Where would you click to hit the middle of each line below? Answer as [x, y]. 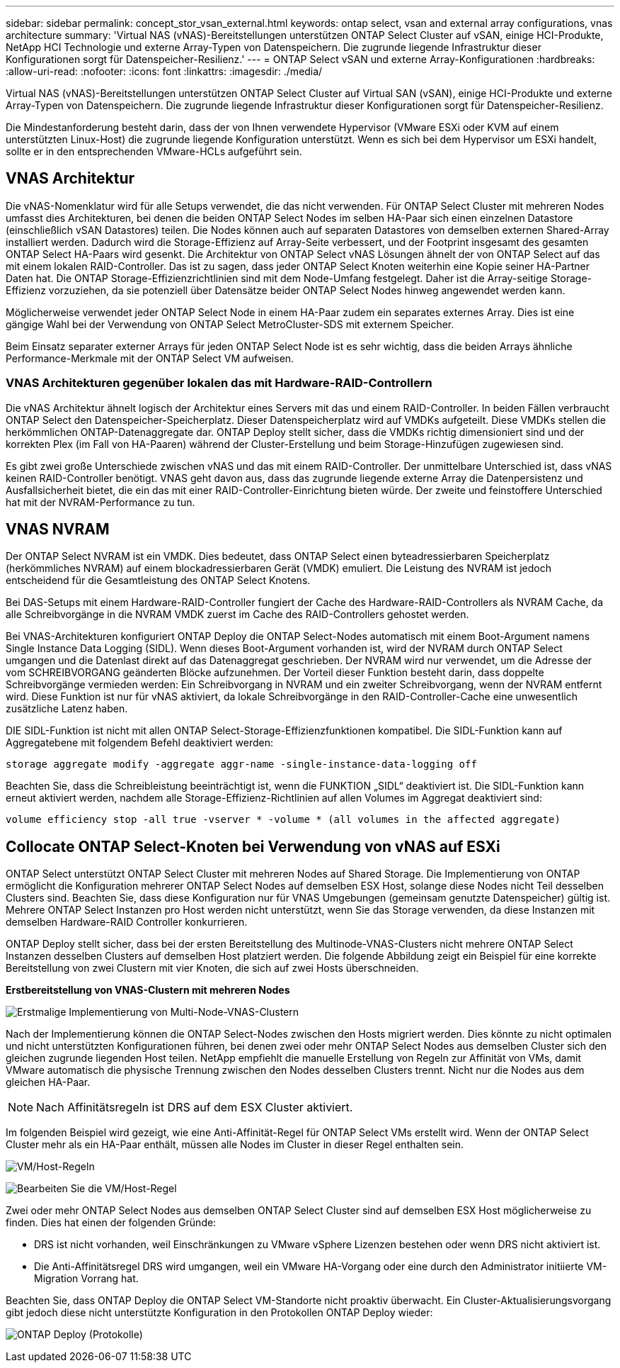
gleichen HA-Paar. [48, 1082]
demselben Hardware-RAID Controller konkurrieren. [127, 922]
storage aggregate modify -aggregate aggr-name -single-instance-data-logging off [241, 764]
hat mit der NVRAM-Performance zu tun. [101, 502]
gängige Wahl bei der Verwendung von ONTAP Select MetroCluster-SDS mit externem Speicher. [230, 324]
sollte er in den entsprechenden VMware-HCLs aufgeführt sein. [154, 151]
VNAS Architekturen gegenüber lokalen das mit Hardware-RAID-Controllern [219, 383]
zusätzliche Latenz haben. [67, 709]
